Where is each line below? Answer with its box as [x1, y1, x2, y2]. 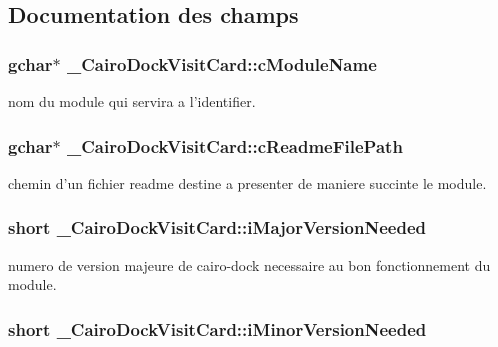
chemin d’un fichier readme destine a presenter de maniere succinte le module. [8, 172, 487, 193]
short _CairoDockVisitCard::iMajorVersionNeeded [8, 215, 426, 240]
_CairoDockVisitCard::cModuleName [67, 51, 377, 76]
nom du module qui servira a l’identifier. [8, 91, 256, 111]
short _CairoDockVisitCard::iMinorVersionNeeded [8, 316, 427, 341]
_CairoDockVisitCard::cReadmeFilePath [67, 133, 403, 158]
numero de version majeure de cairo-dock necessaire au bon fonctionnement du [8, 254, 491, 275]
